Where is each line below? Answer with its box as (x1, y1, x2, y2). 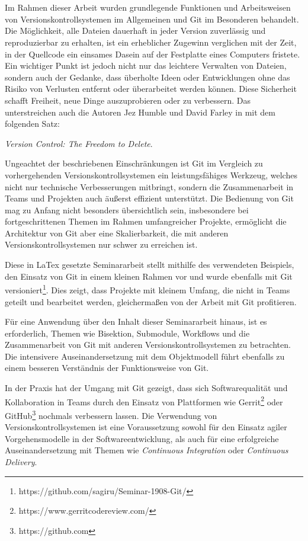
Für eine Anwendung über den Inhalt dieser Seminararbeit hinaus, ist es (5, 315, 267, 328)
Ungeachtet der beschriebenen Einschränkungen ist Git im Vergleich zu (5, 157, 263, 169)
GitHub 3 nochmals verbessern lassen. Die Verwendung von (5, 407, 217, 421)
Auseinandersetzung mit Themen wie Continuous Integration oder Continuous (5, 444, 288, 456)
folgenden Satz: (5, 117, 60, 130)
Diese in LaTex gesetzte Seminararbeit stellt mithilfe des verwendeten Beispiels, (5, 258, 294, 271)
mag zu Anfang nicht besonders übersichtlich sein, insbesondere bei (5, 203, 249, 216)
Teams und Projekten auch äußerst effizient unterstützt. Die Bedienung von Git (5, 192, 294, 204)
